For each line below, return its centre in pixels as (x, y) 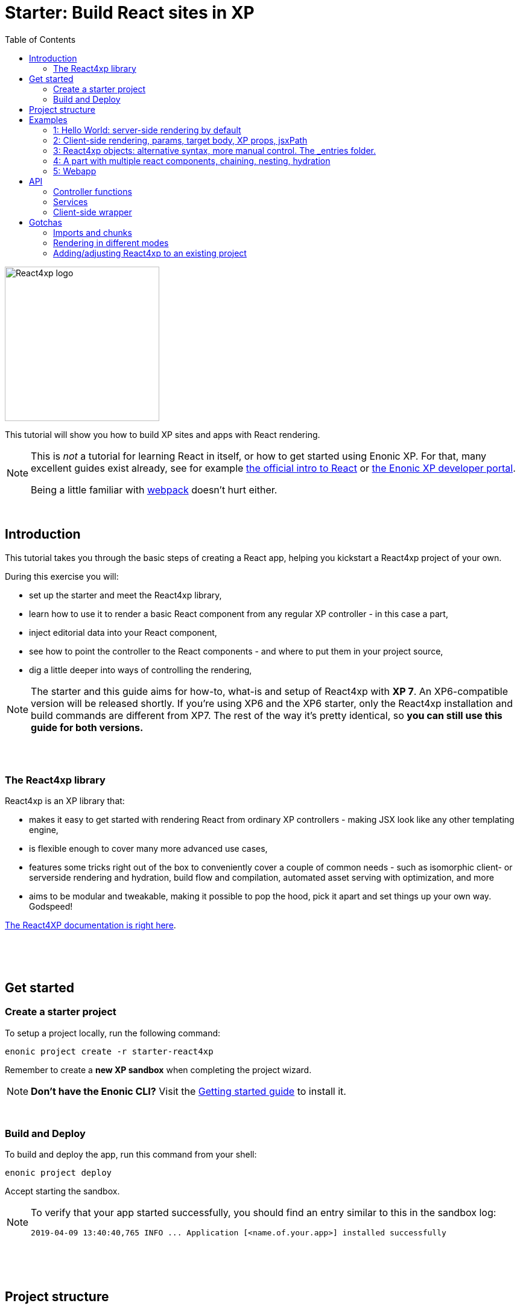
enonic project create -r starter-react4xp (109, 1051)
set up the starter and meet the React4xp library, (125, 595)
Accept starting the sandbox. (62, 1191)
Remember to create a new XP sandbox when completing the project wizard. (158, 1070)
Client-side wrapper (93, 212)
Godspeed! (51, 907)
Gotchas (46, 222)
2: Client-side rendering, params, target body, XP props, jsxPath (180, 140)
